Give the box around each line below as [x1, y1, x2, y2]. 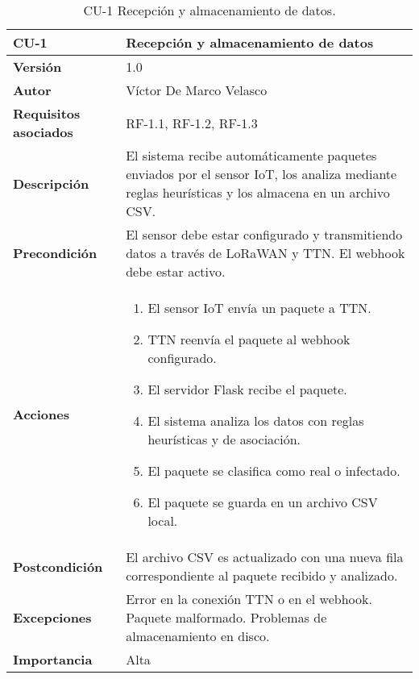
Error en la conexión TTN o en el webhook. [126, 589, 372, 608]
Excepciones [13, 608, 92, 627]
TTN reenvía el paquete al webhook [147, 330, 351, 348]
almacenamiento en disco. [126, 627, 270, 645]
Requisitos [13, 104, 81, 123]
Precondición [13, 244, 97, 262]
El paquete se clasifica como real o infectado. [147, 461, 400, 480]
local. [147, 511, 178, 530]
